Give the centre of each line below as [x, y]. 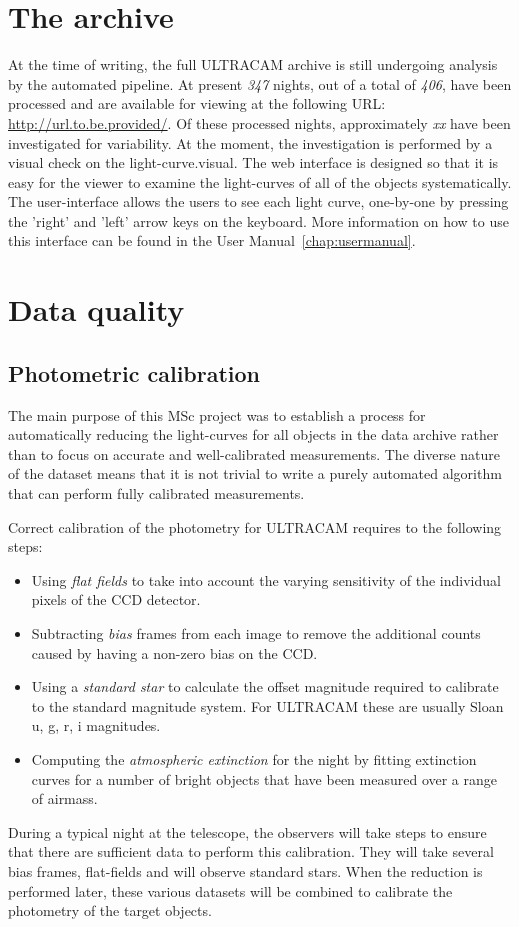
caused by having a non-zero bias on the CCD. [174, 652]
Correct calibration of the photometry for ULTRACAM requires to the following [255, 526]
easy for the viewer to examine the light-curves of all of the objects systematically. [260, 181]
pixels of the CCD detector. [116, 599]
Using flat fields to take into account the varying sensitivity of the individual [266, 579]
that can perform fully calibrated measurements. [156, 493]
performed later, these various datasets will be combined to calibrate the [230, 890]
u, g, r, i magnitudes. [96, 725]
